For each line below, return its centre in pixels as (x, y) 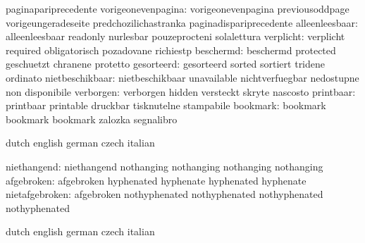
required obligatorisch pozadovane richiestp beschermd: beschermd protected (171, 50)
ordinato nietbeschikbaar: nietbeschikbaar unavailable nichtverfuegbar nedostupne (182, 77)
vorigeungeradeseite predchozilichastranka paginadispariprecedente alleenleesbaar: (182, 22)
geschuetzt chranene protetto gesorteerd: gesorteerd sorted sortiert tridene (166, 64)
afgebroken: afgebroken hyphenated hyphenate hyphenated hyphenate (156, 180)
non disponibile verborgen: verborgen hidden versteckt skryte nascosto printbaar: (181, 91)
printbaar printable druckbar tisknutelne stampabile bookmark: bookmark (166, 105)
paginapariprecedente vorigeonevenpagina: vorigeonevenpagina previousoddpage (178, 8)
